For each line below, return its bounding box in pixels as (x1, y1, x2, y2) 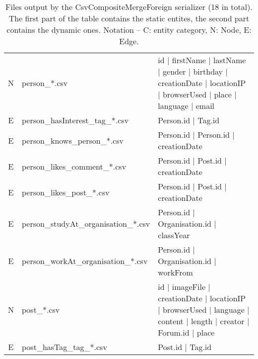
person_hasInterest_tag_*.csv (22, 114, 129, 126)
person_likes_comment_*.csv (22, 160, 127, 172)
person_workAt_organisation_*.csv (22, 255, 148, 267)
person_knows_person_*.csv (22, 134, 124, 146)
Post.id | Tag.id (158, 341, 212, 353)
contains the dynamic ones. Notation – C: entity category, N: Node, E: (6, 24, 252, 35)
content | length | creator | (158, 315, 250, 327)
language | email (158, 100, 215, 111)
